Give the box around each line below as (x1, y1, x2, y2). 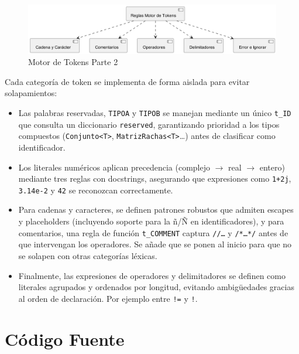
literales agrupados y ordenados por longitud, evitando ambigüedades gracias (18, 281, 294, 293)
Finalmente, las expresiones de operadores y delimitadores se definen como (18, 269, 286, 281)
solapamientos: (5, 87, 57, 99)
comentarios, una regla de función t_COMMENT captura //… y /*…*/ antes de (18, 226, 288, 239)
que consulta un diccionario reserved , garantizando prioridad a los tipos (18, 118, 280, 130)
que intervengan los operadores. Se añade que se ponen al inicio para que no (18, 238, 292, 250)
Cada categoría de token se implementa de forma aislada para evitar (5, 75, 250, 87)
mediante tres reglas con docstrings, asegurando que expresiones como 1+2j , (18, 172, 291, 185)
